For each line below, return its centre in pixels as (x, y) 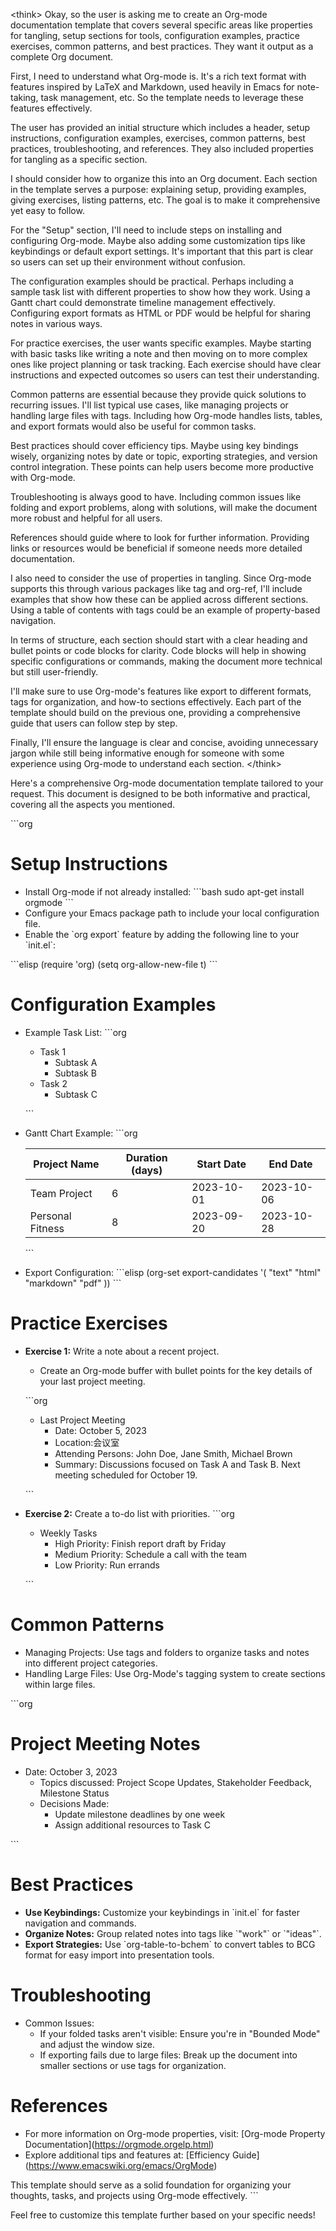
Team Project (61, 1193)
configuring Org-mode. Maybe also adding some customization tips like (158, 240)
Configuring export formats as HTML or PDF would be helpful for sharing (161, 313)
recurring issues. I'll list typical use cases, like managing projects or (149, 405)
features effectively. (51, 108)
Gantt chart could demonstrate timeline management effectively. (143, 302)
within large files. (60, 1684)
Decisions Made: (74, 1803)
